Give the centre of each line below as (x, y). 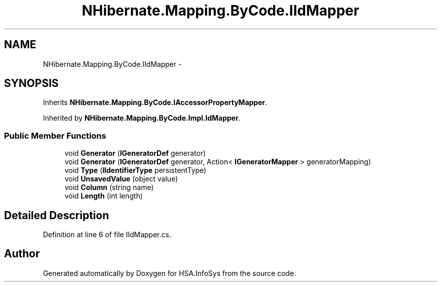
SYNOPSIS (31, 83)
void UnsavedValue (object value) (121, 179)
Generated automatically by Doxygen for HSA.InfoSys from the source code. (169, 273)
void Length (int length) (104, 196)
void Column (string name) (109, 187)
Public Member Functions (55, 135)
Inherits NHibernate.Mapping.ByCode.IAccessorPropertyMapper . (155, 103)
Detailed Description (57, 215)
